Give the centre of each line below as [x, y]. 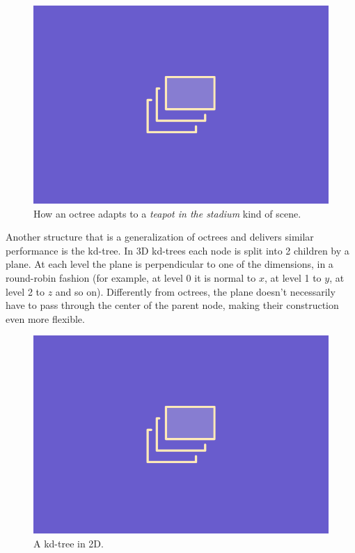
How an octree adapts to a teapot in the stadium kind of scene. [167, 213]
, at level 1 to [293, 278]
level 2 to [25, 291]
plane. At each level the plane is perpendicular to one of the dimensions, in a [169, 264]
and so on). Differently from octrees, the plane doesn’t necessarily [195, 291]
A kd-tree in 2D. [69, 544]
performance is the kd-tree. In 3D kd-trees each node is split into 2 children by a [177, 250]
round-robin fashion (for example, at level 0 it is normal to [131, 278]
